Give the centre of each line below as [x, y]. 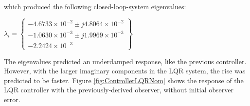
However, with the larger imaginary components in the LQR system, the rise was [125, 71]
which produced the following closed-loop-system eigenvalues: [95, 6]
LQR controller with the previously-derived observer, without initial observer [119, 90]
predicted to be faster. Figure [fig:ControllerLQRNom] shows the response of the [124, 80]
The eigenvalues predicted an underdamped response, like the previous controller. [125, 61]
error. [12, 99]
